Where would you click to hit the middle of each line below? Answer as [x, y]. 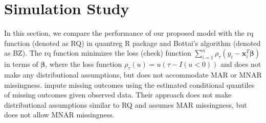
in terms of [21, 64]
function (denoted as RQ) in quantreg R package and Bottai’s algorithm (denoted [132, 43]
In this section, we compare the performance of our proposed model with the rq [129, 33]
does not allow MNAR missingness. [59, 115]
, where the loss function [84, 64]
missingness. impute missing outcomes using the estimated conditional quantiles [129, 84]
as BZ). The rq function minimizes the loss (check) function [98, 53]
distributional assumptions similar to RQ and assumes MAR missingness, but [126, 104]
